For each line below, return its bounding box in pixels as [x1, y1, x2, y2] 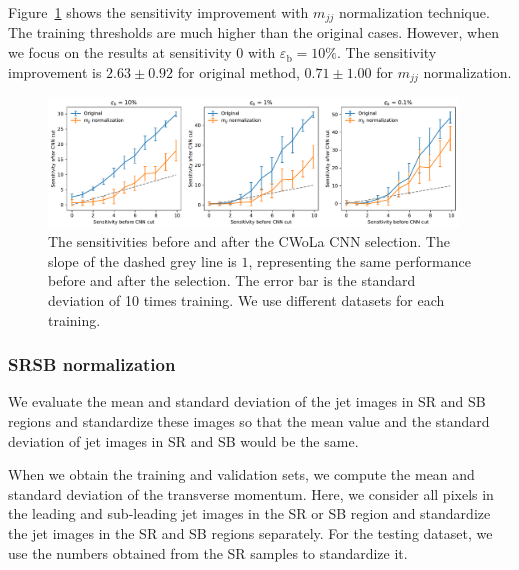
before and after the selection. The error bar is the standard [48, 270, 416, 291]
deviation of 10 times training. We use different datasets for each [48, 289, 445, 310]
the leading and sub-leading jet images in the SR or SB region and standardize [8, 503, 491, 524]
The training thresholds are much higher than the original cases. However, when [8, 22, 499, 43]
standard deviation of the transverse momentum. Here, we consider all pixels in [8, 483, 494, 504]
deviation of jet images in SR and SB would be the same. [8, 430, 359, 451]
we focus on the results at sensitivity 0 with [8, 42, 276, 63]
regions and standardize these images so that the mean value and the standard [8, 410, 490, 431]
